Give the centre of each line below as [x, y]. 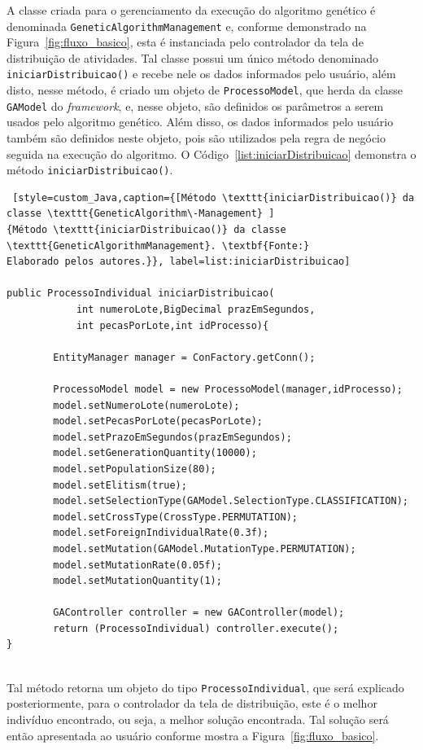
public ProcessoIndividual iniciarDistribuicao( [141, 294]
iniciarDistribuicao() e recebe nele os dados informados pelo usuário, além [201, 74]
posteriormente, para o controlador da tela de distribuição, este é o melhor [192, 703]
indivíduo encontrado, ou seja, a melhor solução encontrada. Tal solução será [198, 719]
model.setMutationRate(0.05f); [137, 565]
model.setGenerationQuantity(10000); [155, 453]
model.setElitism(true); [120, 485]
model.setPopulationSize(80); [135, 469]
